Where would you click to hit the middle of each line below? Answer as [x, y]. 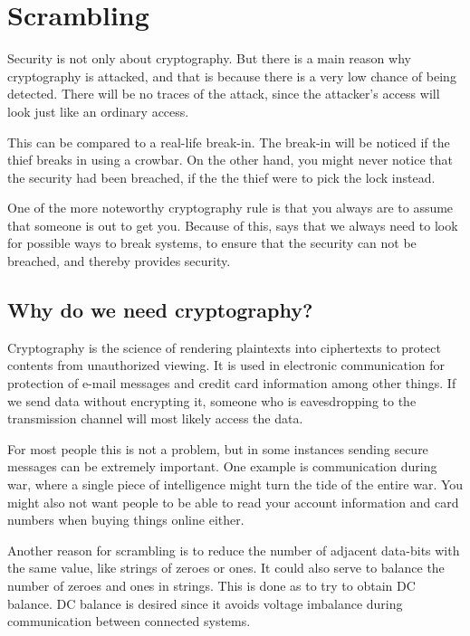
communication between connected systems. [129, 621]
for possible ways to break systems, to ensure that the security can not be [212, 243]
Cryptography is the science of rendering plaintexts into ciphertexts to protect [224, 347]
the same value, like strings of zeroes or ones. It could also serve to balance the [226, 568]
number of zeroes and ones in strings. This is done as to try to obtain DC [211, 585]
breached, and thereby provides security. [119, 261]
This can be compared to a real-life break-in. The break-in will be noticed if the [229, 142]
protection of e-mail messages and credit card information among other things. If [232, 383]
